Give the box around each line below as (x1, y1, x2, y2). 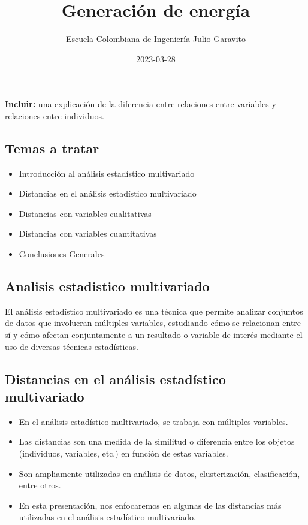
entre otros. (19, 479, 61, 491)
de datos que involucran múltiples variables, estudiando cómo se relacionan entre (5, 316, 301, 329)
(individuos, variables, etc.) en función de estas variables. (19, 447, 228, 460)
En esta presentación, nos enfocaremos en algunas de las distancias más (19, 499, 282, 511)
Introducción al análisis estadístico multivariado (19, 167, 195, 179)
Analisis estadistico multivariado (5, 277, 210, 295)
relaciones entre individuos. (5, 109, 104, 122)
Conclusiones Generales (19, 248, 105, 260)
